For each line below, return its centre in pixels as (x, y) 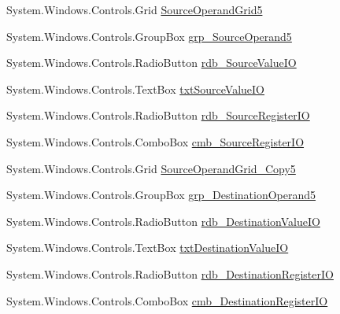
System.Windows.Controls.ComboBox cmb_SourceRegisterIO (155, 141)
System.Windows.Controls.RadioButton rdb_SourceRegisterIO (158, 115)
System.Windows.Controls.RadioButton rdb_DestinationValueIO (163, 221)
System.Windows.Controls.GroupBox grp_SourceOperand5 (149, 36)
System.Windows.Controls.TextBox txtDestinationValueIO (148, 248)
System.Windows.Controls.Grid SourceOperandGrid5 (135, 9)
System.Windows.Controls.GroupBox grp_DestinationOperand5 (161, 195)
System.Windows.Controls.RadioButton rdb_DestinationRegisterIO (170, 273)
